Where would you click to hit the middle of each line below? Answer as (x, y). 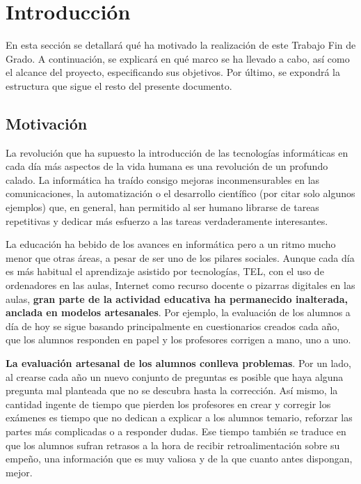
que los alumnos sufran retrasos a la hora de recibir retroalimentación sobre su (173, 445)
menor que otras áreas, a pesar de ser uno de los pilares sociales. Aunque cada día (180, 257)
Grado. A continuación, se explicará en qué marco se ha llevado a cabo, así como (178, 58)
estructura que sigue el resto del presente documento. (119, 85)
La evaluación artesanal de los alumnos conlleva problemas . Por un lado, (178, 363)
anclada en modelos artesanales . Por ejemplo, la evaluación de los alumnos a (178, 312)
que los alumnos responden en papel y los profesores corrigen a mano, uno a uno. (178, 339)
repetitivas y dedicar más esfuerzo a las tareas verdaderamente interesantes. (167, 220)
